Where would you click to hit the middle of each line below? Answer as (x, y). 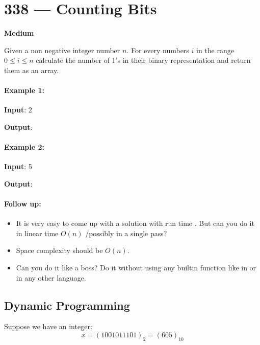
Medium (19, 33)
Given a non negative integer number (62, 50)
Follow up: (23, 204)
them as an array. (32, 70)
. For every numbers (158, 50)
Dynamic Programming (67, 305)
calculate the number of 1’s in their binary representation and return (143, 60)
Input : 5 (18, 166)
